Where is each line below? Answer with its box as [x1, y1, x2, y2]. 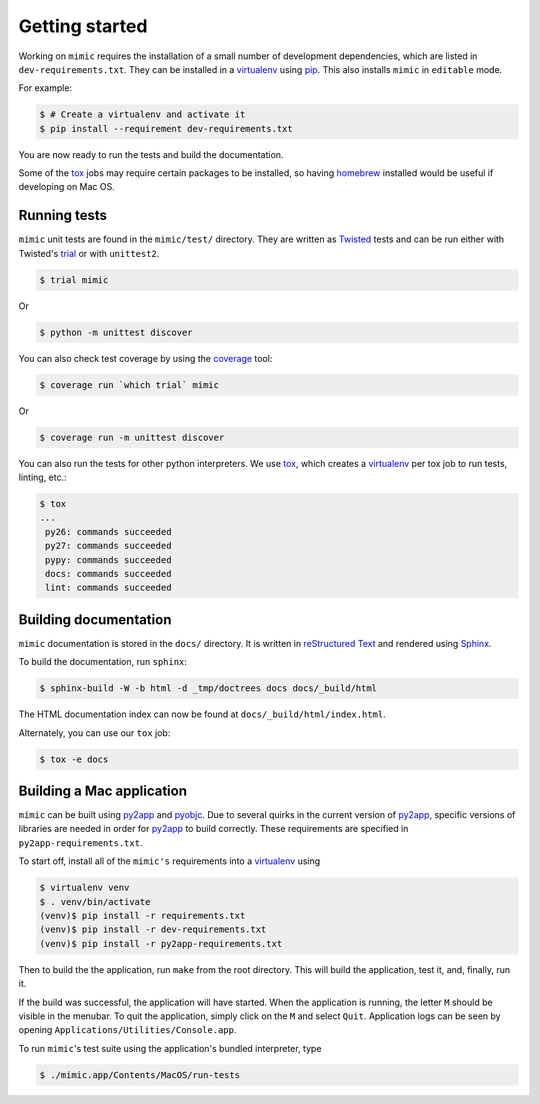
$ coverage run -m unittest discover [39, 431, 225, 443]
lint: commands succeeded [45, 582, 172, 594]
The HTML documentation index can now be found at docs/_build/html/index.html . [18, 708, 386, 720]
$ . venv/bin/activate [39, 896, 151, 907]
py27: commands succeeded [45, 540, 172, 552]
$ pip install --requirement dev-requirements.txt [39, 123, 294, 134]
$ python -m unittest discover [39, 326, 194, 338]
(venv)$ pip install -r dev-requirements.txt [39, 924, 267, 935]
